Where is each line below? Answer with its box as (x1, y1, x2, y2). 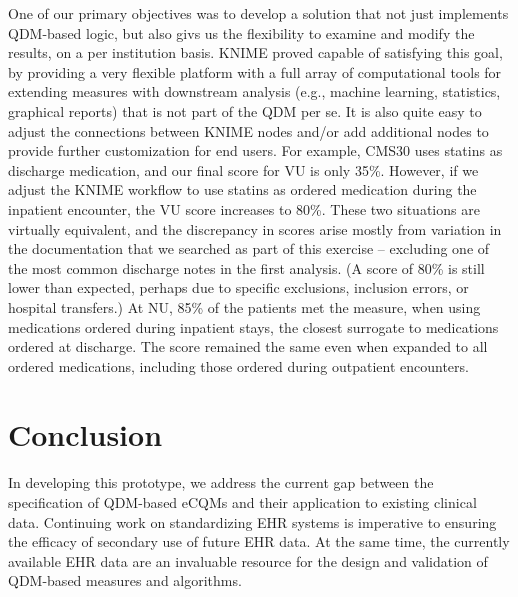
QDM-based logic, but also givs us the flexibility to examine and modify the (8, 22, 475, 43)
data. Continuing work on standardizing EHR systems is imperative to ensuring (8, 511, 497, 532)
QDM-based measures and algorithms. (8, 570, 242, 591)
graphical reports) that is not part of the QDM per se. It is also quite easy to (8, 100, 482, 121)
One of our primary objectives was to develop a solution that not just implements (8, 3, 509, 23)
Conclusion (8, 414, 163, 455)
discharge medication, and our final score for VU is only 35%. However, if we (8, 159, 479, 180)
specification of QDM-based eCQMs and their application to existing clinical (8, 492, 477, 512)
